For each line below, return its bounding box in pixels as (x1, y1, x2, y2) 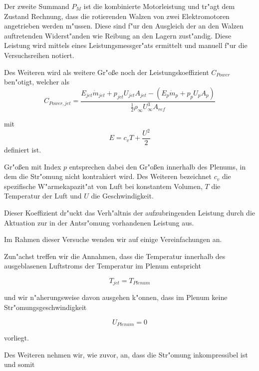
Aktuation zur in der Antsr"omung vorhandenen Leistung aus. (4, 217, 194, 227)
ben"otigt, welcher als (4, 76, 69, 87)
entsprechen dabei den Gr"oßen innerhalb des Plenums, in (69, 161, 246, 171)
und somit (4, 359, 35, 369)
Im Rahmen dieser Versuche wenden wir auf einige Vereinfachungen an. (4, 234, 222, 244)
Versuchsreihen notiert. (4, 49, 74, 60)
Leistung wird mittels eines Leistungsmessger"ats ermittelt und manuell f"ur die (4, 40, 248, 50)
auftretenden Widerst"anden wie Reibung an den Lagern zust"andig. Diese (4, 30, 232, 40)
